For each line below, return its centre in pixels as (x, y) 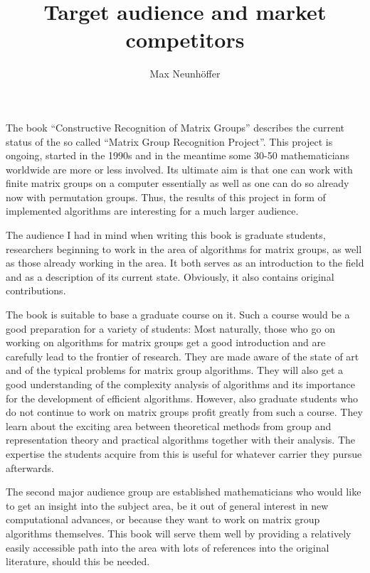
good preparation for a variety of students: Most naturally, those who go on (170, 328)
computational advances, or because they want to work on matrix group (163, 519)
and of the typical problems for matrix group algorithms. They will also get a (175, 370)
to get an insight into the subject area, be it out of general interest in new (167, 505)
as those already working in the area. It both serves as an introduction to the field (185, 263)
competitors (185, 39)
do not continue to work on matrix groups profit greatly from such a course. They (184, 412)
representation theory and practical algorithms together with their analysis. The (180, 440)
